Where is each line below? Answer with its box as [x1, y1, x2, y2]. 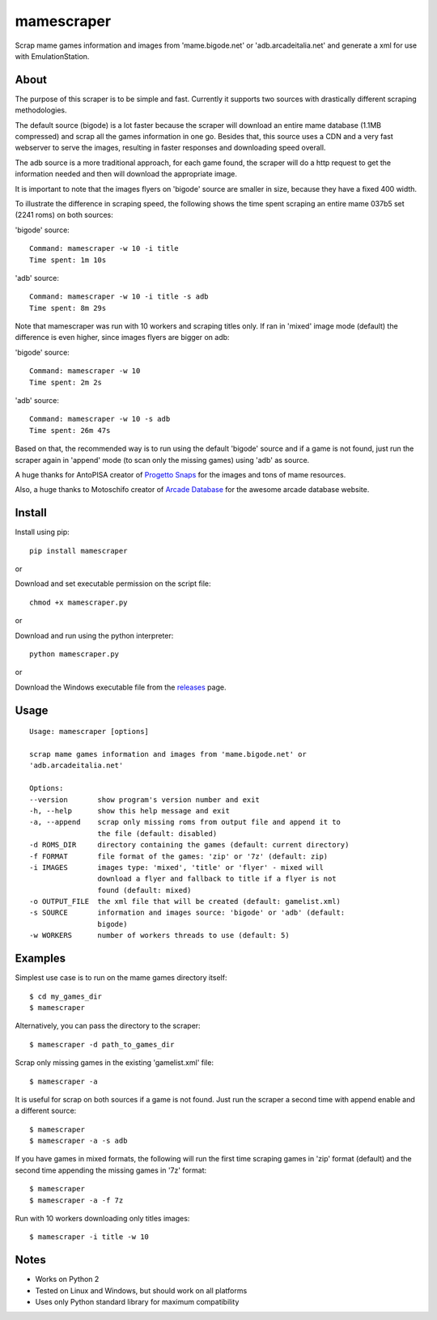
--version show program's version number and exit [29, 795, 261, 804]
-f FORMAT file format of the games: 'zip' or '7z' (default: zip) [29, 851, 329, 861]
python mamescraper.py [29, 650, 120, 659]
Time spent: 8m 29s [29, 303, 107, 312]
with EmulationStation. [15, 51, 90, 61]
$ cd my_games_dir [29, 991, 103, 1001]
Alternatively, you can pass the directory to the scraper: [15, 1021, 202, 1031]
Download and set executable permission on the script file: [15, 579, 211, 588]
